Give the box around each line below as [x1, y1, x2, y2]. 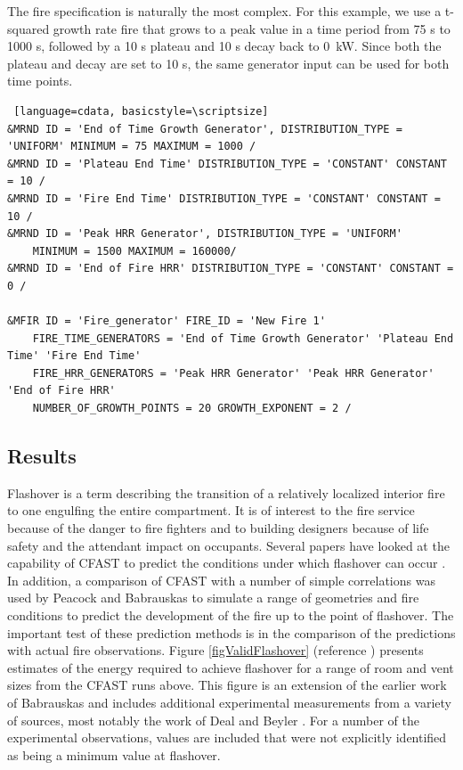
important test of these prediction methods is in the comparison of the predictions [7, 623, 456, 642]
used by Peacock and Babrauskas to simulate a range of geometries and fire [7, 588, 419, 607]
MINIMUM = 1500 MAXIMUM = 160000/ [32, 244, 237, 258]
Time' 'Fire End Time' [7, 349, 142, 363]
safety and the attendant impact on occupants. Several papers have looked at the [7, 536, 450, 554]
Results [7, 442, 77, 470]
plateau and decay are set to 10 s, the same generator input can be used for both [7, 53, 450, 72]
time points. [7, 71, 73, 90]
